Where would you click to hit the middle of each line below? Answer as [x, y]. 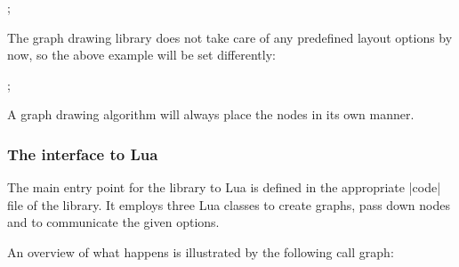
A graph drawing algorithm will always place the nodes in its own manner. [211, 114]
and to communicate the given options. [113, 222]
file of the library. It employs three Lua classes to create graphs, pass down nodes [229, 204]
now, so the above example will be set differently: [141, 55]
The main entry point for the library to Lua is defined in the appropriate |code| [224, 187]
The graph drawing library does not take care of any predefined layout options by [230, 37]
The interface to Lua [83, 154]
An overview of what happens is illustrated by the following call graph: [201, 251]
